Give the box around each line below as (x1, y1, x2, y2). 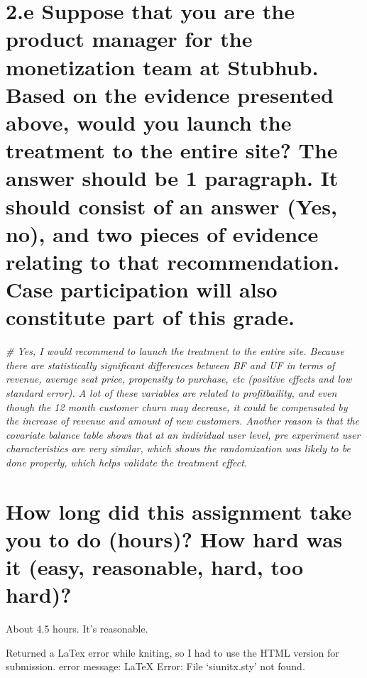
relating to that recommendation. (6, 246, 340, 275)
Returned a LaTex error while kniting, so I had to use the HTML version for (6, 645, 339, 660)
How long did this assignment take (6, 496, 352, 525)
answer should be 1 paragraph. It (6, 163, 339, 192)
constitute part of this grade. (6, 302, 295, 332)
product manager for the (6, 24, 253, 53)
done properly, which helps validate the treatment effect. (6, 454, 248, 469)
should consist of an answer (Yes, (6, 191, 337, 220)
